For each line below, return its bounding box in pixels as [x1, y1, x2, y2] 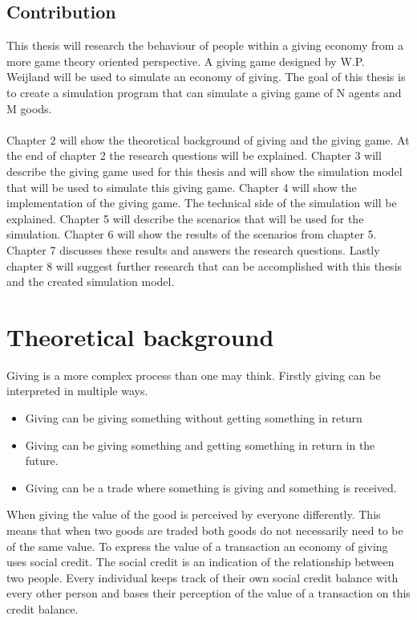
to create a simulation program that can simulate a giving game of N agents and [6, 84, 402, 100]
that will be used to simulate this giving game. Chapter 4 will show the [6, 178, 357, 195]
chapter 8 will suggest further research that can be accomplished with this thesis [6, 257, 403, 274]
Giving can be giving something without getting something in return [25, 410, 362, 426]
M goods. [6, 100, 52, 116]
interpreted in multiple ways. [6, 382, 148, 399]
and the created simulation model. [6, 273, 175, 290]
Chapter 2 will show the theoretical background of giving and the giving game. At [6, 131, 410, 148]
